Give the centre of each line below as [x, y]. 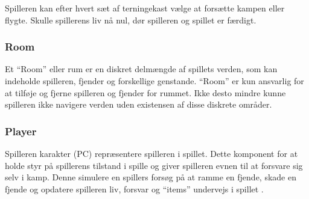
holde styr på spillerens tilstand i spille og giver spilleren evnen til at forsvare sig [154, 165]
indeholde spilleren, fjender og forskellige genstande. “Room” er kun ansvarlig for [154, 81]
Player [21, 131]
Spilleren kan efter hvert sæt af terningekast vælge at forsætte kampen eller [145, 8]
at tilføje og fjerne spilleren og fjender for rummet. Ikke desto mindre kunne [145, 92]
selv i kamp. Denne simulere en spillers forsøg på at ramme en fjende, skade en [151, 177]
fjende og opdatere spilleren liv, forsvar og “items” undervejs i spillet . [134, 188]
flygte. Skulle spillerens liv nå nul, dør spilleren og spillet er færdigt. [131, 20]
